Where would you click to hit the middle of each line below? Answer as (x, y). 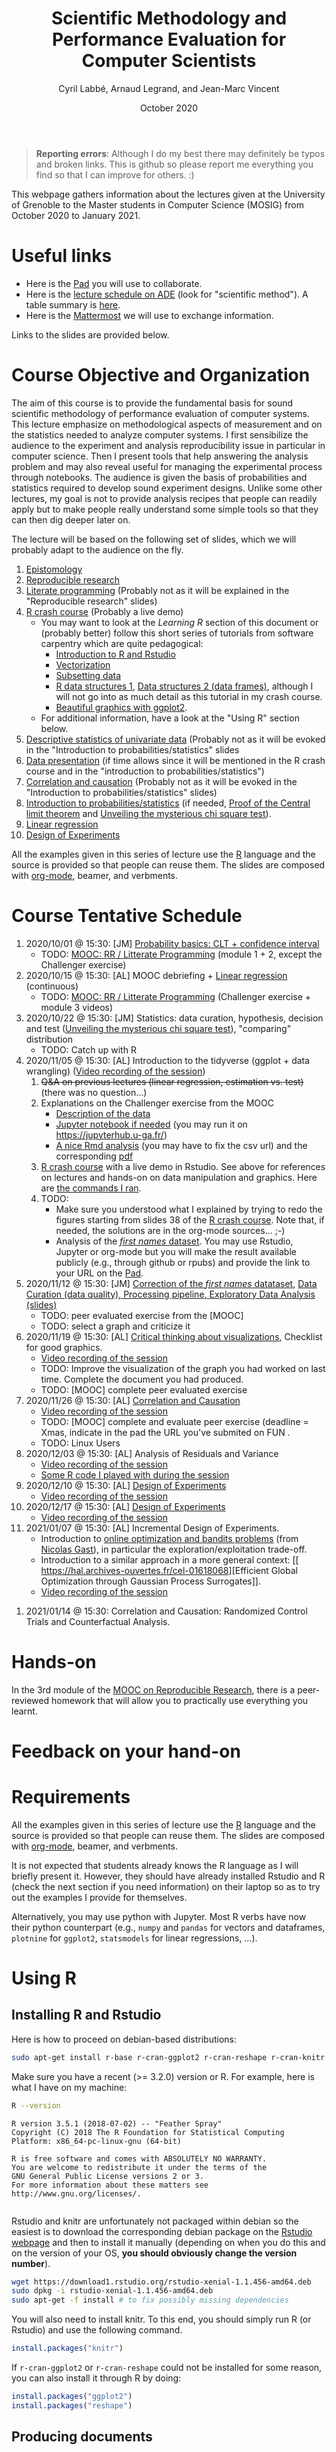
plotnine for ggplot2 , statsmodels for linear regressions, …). (134, 1938)
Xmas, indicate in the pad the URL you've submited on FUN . (165, 1432)
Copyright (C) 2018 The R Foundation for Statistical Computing (148, 2132)
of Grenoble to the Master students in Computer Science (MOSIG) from (157, 204)
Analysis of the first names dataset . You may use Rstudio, (174, 1241)
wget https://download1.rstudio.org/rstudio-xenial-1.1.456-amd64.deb (161, 2282)
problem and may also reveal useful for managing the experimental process (167, 466)
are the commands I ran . (91, 1188)
